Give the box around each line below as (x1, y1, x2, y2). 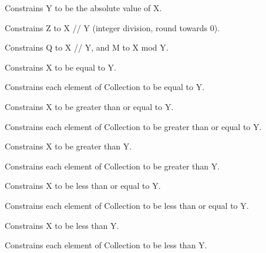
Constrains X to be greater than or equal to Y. (5, 100, 174, 112)
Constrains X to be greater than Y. (5, 140, 132, 152)
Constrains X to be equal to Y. (5, 61, 116, 73)
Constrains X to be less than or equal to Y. (5, 179, 161, 192)
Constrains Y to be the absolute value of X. (5, 2, 162, 14)
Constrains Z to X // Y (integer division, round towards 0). (5, 21, 220, 34)
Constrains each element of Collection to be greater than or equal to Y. (5, 120, 262, 132)
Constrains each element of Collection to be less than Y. (5, 239, 207, 251)
